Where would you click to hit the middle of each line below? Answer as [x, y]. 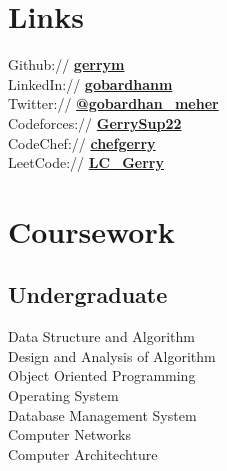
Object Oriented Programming [102, 375]
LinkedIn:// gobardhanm [90, 83]
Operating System [63, 395]
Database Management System [102, 414]
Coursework [91, 230]
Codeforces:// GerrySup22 [95, 122]
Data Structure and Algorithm [102, 336]
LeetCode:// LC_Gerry [86, 162]
